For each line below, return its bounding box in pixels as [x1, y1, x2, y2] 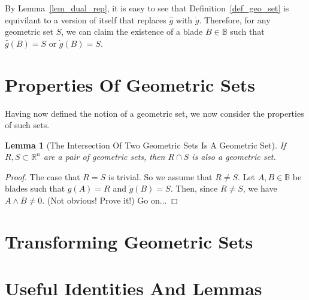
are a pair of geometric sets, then [43, 150, 165, 163]
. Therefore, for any [199, 13, 271, 26]
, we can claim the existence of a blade [61, 25, 203, 38]
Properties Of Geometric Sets [5, 72, 255, 96]
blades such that [5, 182, 65, 195]
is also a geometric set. [192, 150, 276, 163]
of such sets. [5, 119, 50, 131]
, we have [243, 182, 277, 195]
